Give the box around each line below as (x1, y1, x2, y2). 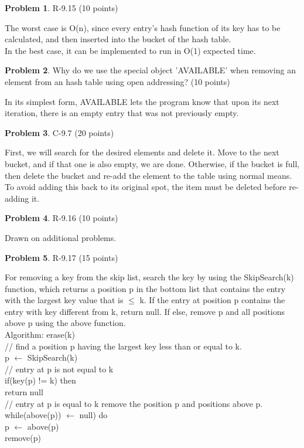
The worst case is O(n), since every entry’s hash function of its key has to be (5, 21, 281, 33)
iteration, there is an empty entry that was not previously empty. (5, 107, 239, 119)
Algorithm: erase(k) (5, 328, 75, 341)
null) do (79, 409, 108, 421)
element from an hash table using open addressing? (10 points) (5, 75, 230, 87)
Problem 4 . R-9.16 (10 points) (5, 212, 118, 224)
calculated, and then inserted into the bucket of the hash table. (5, 33, 231, 45)
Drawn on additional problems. (5, 231, 117, 243)
